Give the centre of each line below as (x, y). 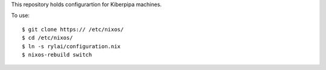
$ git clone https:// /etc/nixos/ (73, 29)
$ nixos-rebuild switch (57, 55)
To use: (21, 16)
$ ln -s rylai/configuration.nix (71, 46)
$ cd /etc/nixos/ (47, 38)
